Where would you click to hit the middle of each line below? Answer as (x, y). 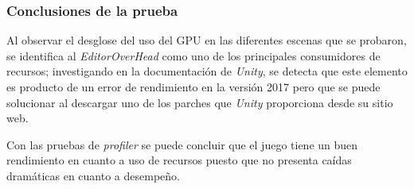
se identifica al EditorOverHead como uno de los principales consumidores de (193, 55)
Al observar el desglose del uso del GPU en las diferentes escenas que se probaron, (207, 40)
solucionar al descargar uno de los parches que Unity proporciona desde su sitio (200, 102)
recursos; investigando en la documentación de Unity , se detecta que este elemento (207, 71)
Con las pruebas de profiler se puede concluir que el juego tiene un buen (182, 144)
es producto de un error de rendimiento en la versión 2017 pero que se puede (193, 87)
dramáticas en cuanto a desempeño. (93, 175)
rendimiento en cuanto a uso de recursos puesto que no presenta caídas (179, 160)
